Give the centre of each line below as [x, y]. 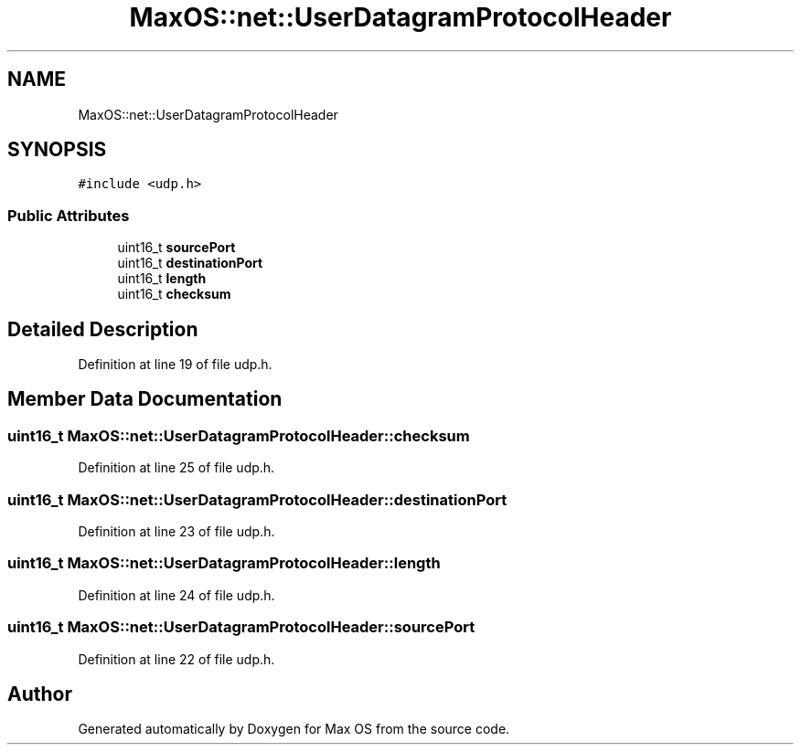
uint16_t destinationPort [190, 263]
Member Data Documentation [145, 399]
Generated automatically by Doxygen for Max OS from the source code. [294, 729]
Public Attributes [69, 215]
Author [40, 694]
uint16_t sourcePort [176, 248]
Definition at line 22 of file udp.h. [176, 659]
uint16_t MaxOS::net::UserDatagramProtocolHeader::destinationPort [257, 499]
